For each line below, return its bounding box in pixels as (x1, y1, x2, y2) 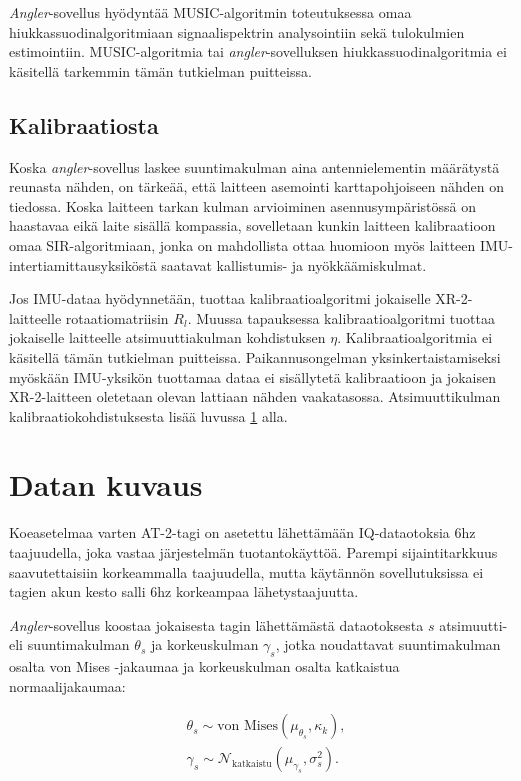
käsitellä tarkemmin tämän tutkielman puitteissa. (9, 60, 312, 81)
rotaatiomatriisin (65, 307, 169, 328)
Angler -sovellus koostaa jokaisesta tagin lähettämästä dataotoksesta (9, 614, 424, 635)
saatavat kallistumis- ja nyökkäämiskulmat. (161, 254, 427, 275)
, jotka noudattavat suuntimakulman (275, 634, 501, 655)
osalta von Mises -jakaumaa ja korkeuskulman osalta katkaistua (9, 656, 400, 677)
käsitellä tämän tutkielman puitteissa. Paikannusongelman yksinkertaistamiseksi (9, 346, 501, 367)
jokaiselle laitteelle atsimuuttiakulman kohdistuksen (9, 327, 326, 348)
